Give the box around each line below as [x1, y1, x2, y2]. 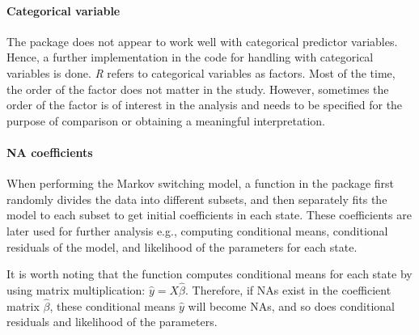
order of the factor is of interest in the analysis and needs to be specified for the [6, 96, 403, 113]
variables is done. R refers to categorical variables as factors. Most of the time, [6, 64, 396, 81]
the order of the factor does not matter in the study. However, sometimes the [6, 80, 389, 97]
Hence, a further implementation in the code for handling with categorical [6, 49, 374, 66]
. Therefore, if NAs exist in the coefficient [185, 281, 391, 298]
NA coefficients [6, 143, 93, 160]
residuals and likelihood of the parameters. [6, 313, 218, 330]
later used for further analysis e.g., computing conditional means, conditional [6, 222, 388, 239]
